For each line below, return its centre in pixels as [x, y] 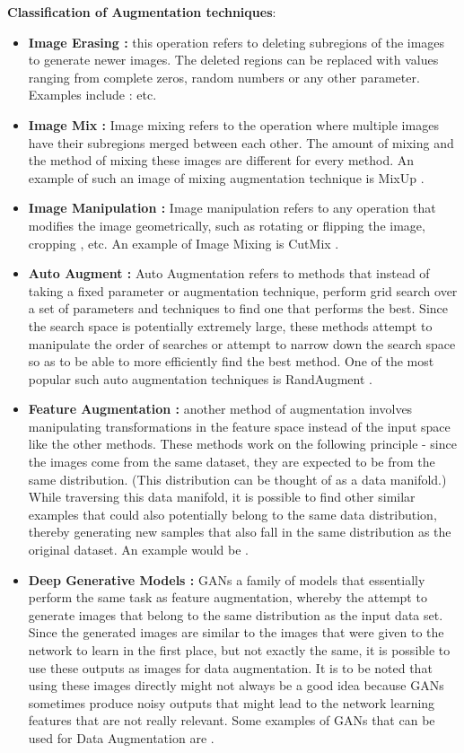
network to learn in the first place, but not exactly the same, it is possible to [239, 650]
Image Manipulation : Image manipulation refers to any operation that [232, 208]
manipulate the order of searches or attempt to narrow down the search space [242, 343]
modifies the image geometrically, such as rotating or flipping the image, [227, 225]
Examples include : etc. [92, 95]
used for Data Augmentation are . [121, 737]
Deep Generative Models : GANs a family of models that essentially [227, 579]
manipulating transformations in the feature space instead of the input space [239, 426]
